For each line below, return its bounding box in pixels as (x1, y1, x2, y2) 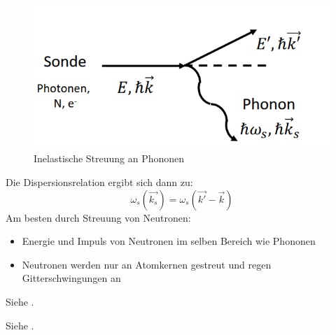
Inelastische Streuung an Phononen (34, 151, 185, 166)
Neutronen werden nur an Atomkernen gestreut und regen (22, 257, 272, 271)
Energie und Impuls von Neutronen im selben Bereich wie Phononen (22, 234, 316, 248)
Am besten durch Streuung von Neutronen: (6, 210, 191, 224)
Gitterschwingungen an (22, 271, 121, 285)
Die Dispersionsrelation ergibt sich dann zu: (6, 175, 193, 190)
